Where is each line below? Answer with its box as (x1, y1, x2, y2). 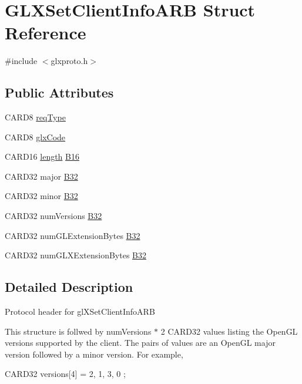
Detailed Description (5, 278, 133, 296)
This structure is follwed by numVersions (5, 325, 152, 337)
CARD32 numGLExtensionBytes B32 (5, 229, 140, 241)
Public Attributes (5, 83, 114, 102)
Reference (5, 21, 86, 45)
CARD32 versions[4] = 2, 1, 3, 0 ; (5, 368, 126, 380)
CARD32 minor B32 (5, 190, 78, 202)
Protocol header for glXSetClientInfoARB (5, 305, 155, 318)
